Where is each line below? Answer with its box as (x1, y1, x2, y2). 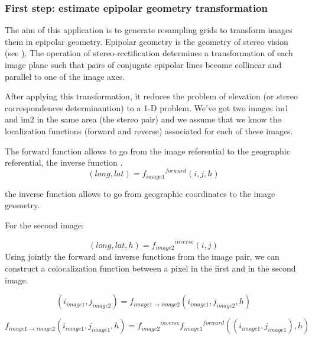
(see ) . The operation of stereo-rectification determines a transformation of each (5, 47, 293, 59)
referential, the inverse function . (5, 156, 123, 169)
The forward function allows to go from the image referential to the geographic (5, 144, 290, 157)
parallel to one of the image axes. (5, 70, 125, 82)
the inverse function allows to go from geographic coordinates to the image (5, 187, 275, 199)
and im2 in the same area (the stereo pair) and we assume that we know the (5, 113, 281, 125)
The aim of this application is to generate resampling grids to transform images (5, 24, 292, 36)
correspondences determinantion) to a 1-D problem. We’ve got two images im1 (5, 101, 289, 114)
